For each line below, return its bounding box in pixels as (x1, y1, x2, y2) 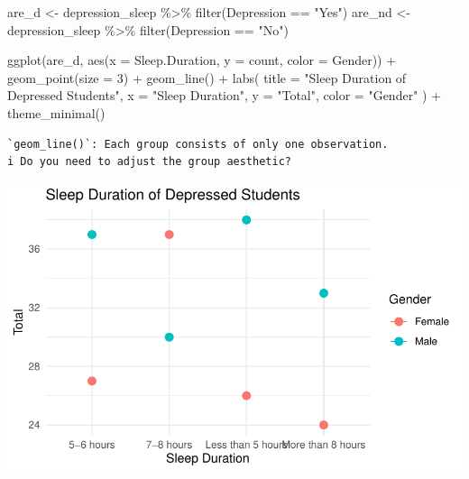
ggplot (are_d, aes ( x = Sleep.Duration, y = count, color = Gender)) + (7, 51, 397, 69)
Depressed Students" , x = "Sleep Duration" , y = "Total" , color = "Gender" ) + (7, 86, 442, 105)
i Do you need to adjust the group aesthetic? (7, 155, 291, 169)
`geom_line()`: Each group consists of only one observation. (7, 137, 389, 151)
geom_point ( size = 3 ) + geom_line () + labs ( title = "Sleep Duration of (7, 68, 407, 87)
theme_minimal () (7, 103, 106, 122)
